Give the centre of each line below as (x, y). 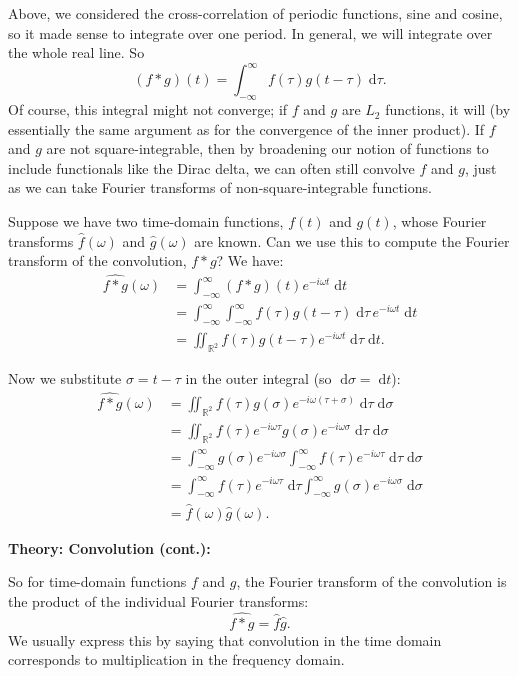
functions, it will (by (448, 109)
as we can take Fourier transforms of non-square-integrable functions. (220, 187)
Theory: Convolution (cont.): (109, 547)
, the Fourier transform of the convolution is (371, 581)
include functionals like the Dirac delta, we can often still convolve (211, 167)
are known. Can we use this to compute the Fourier (352, 240)
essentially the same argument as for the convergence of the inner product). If (246, 128)
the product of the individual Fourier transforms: (158, 600)
